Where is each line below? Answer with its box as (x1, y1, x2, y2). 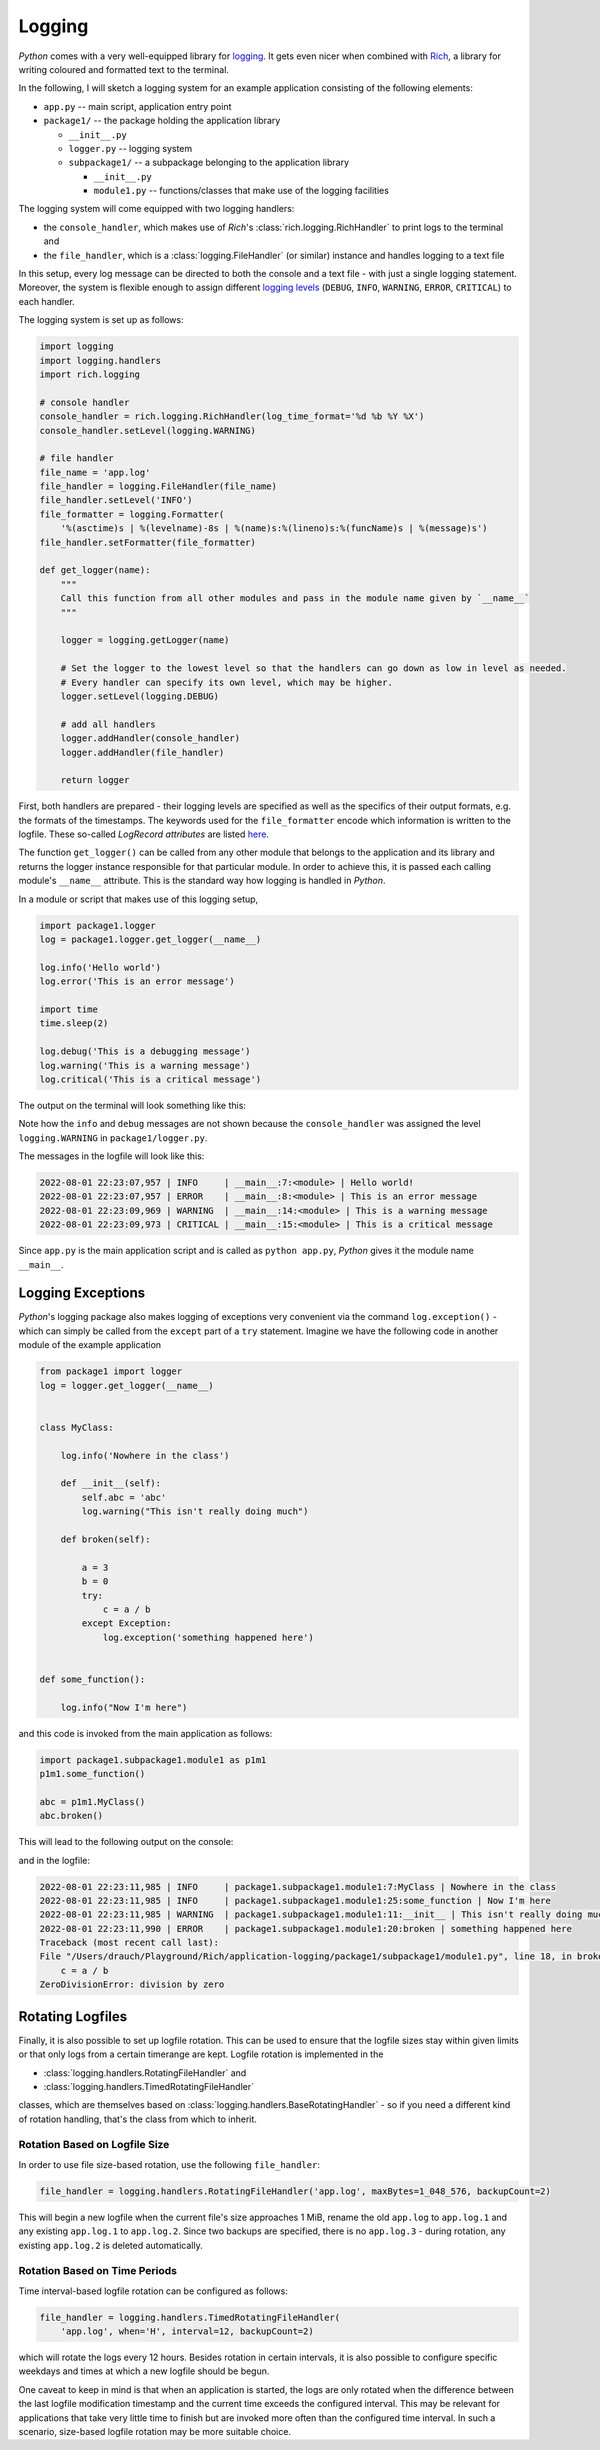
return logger (60, 775, 130, 786)
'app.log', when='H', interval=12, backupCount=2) (60, 2326, 314, 2337)
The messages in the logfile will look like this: (18, 1150, 205, 1162)
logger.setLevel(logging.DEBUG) (60, 690, 220, 702)
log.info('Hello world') (39, 961, 162, 973)
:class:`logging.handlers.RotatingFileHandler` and (43, 2066, 247, 2079)
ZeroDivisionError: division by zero (39, 1979, 225, 1990)
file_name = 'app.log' (39, 466, 151, 478)
